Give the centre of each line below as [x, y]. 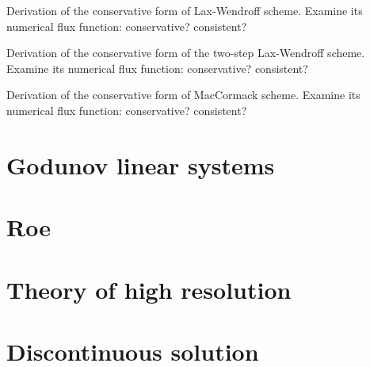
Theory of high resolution [149, 289]
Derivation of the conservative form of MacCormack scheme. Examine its [183, 95]
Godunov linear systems [141, 164]
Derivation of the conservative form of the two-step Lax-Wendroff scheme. [186, 53]
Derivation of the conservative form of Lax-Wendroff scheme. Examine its [185, 10]
